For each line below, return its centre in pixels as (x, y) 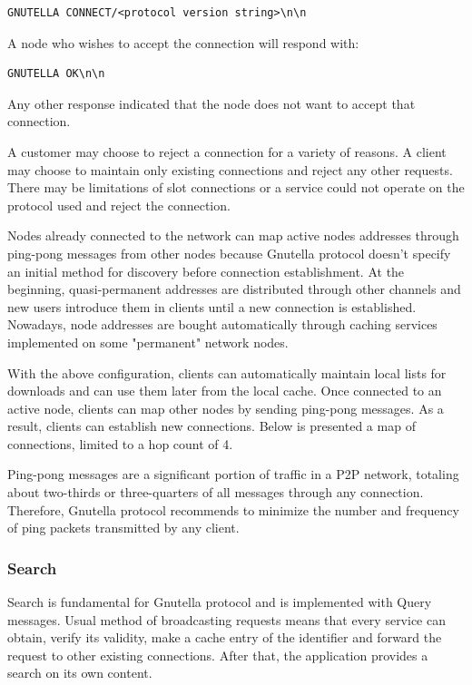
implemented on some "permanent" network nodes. (148, 342)
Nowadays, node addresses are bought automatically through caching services (222, 324)
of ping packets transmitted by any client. (123, 528)
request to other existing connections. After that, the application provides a (218, 655)
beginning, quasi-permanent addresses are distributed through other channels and (234, 289)
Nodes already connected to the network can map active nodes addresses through (233, 235)
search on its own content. (80, 673)
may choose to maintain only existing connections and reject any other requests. (230, 169)
